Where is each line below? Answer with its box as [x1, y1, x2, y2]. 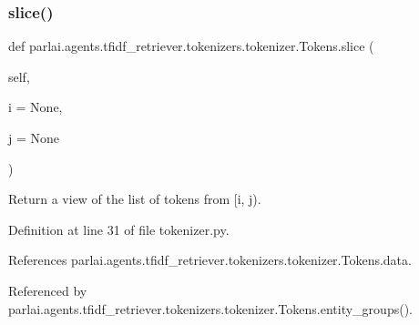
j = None [8, 128, 59, 147]
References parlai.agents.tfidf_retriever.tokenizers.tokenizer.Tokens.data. [8, 250, 412, 269]
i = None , [8, 97, 63, 117]
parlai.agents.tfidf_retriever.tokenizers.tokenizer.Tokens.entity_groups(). [8, 299, 413, 318]
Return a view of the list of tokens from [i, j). [8, 189, 261, 208]
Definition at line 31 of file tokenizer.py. [8, 219, 230, 239]
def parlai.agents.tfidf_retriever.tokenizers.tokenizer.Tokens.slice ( [8, 36, 374, 56]
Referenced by [8, 280, 87, 300]
